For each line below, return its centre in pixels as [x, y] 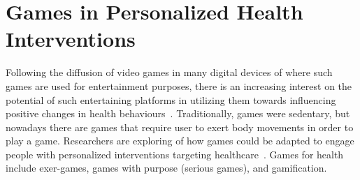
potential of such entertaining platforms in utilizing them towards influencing [171, 99]
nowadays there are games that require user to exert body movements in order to [180, 127]
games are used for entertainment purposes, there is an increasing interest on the [179, 85]
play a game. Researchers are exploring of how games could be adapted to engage [180, 141]
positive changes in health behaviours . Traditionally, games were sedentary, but [178, 113]
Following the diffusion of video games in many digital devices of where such [169, 72]
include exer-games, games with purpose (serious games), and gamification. [166, 168]
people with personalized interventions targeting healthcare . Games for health [175, 154]
